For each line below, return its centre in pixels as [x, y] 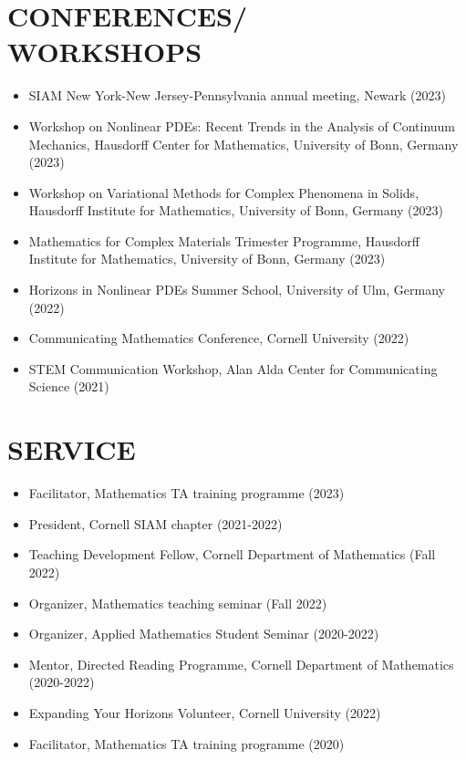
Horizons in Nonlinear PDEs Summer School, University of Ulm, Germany [237, 290]
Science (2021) [69, 386]
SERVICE [72, 449]
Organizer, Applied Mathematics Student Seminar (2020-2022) [204, 634]
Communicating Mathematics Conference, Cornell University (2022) [219, 338]
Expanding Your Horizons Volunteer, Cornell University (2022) [205, 712]
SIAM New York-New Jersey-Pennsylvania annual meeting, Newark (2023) [237, 95]
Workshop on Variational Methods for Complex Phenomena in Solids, [224, 192]
